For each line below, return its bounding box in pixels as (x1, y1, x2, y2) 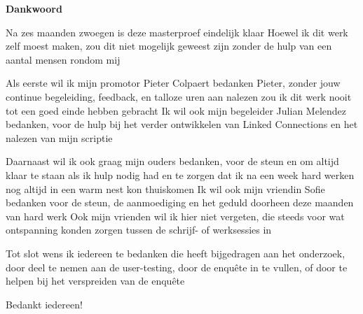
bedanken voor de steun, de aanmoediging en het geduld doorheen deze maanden (6, 195, 354, 210)
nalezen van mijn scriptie (6, 130, 113, 145)
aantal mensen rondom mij (6, 52, 121, 66)
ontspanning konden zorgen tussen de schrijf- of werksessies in (6, 222, 272, 237)
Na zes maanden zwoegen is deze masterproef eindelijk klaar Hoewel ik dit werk (6, 24, 348, 39)
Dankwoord (6, 1, 62, 15)
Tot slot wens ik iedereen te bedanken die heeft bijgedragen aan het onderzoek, (6, 245, 345, 260)
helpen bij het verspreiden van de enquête (6, 273, 185, 288)
